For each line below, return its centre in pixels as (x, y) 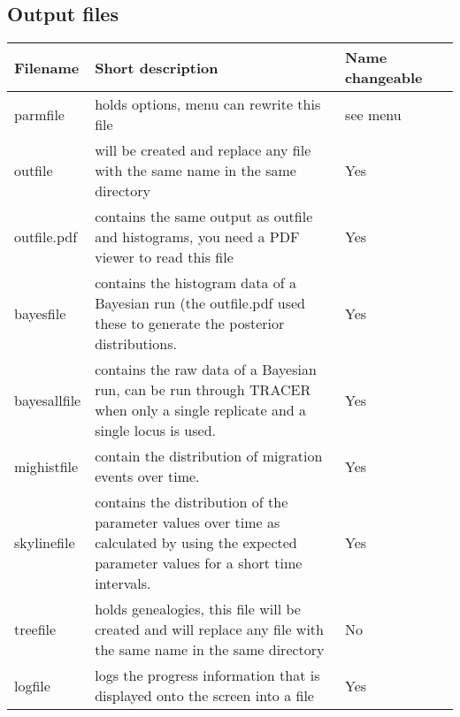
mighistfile (46, 466)
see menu (373, 114)
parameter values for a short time (199, 563)
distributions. (136, 344)
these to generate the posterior (190, 324)
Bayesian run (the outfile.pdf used (200, 303)
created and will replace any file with (209, 629)
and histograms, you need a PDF (197, 237)
